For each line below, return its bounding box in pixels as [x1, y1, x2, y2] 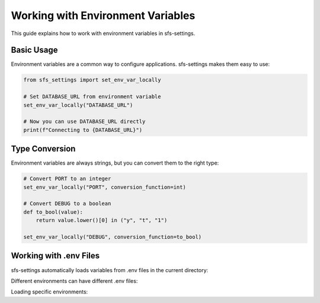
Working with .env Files [11, 251, 100, 261]
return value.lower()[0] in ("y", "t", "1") [36, 217, 168, 224]
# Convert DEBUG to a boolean [23, 200, 111, 207]
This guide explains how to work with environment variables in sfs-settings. [11, 30, 196, 37]
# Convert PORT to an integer [23, 175, 111, 182]
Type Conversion [11, 144, 76, 154]
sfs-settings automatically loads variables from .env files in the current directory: [11, 266, 209, 273]
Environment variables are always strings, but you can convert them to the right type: [11, 159, 219, 166]
